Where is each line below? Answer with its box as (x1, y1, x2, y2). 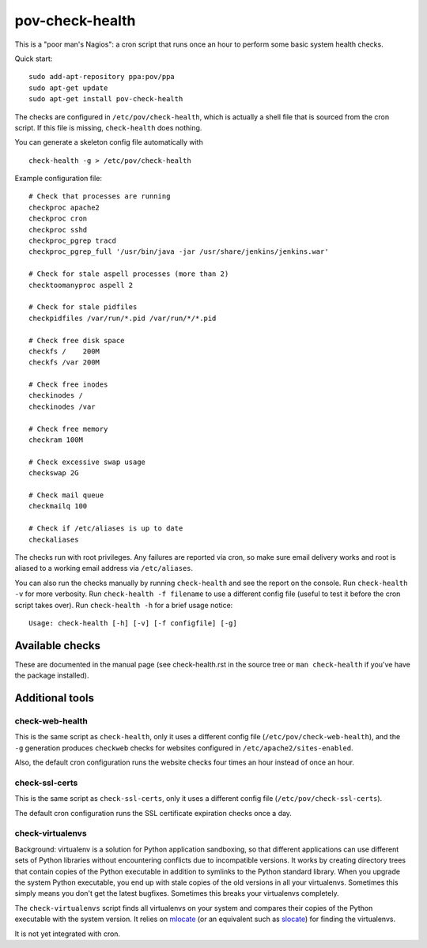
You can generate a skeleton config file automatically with (14, 138, 203, 147)
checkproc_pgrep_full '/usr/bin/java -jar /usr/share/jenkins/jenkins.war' (28, 247, 329, 256)
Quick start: (14, 54, 53, 63)
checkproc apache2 (28, 202, 100, 212)
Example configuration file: (14, 174, 103, 183)
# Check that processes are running (28, 192, 171, 201)
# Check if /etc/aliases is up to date (28, 524, 183, 533)
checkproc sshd (28, 225, 88, 234)
